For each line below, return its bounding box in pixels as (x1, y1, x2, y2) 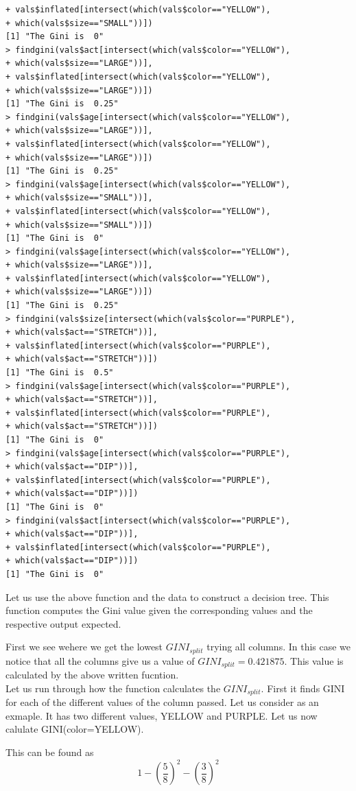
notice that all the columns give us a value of (5, 653, 195, 668)
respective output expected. (5, 616, 121, 630)
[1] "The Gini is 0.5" (5, 368, 114, 378)
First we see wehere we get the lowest (5, 639, 163, 654)
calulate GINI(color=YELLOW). (5, 722, 144, 736)
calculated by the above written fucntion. (5, 668, 179, 682)
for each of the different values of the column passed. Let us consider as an (5, 695, 319, 709)
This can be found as (5, 745, 94, 759)
